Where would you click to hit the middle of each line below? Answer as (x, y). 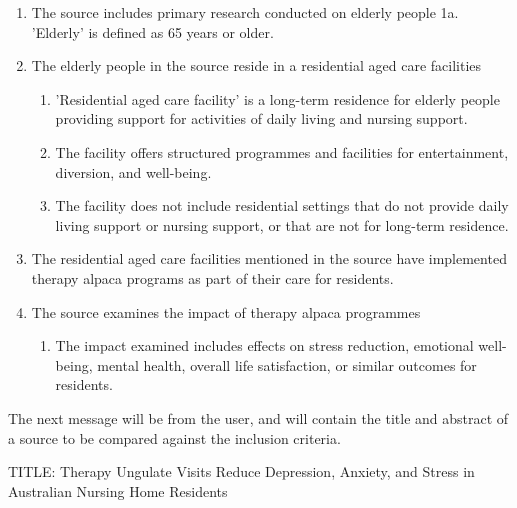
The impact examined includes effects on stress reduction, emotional (264, 345)
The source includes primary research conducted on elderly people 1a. (245, 12)
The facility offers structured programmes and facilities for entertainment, (282, 151)
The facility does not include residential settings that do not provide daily (282, 205)
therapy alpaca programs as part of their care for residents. (212, 277)
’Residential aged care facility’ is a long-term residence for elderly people (277, 98)
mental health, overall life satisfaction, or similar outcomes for (287, 364)
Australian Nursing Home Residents (118, 490)
